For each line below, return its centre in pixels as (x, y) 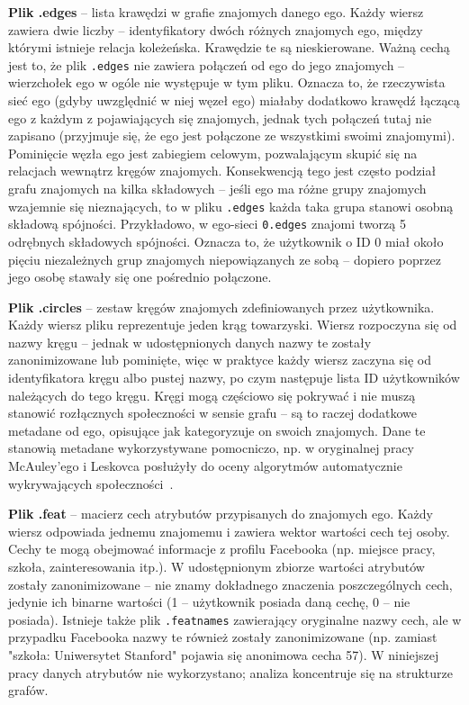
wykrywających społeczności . (91, 483)
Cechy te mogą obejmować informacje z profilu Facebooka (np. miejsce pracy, (222, 549)
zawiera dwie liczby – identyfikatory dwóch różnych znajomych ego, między (216, 29)
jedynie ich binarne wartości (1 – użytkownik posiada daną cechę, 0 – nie (209, 602)
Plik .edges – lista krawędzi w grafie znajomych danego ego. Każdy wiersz (216, 12)
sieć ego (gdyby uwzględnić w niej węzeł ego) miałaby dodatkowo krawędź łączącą (234, 100)
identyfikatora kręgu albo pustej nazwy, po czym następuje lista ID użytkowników (234, 378)
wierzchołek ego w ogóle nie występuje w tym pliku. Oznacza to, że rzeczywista (227, 82)
